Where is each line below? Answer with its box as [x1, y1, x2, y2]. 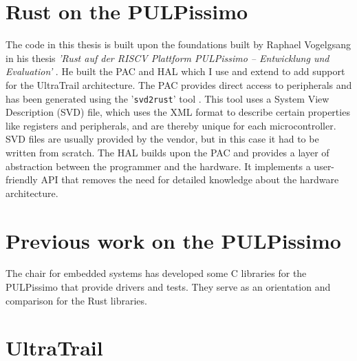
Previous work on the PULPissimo [6, 226, 341, 254]
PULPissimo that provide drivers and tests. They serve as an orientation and [6, 280, 331, 294]
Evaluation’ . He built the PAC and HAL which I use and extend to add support [6, 64, 345, 79]
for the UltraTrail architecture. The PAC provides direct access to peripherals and [6, 77, 352, 92]
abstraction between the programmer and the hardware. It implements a [6, 158, 311, 173]
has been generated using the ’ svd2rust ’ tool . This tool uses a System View [6, 91, 329, 105]
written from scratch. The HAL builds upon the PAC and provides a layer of [6, 145, 329, 159]
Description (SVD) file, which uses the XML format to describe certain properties [6, 105, 350, 119]
